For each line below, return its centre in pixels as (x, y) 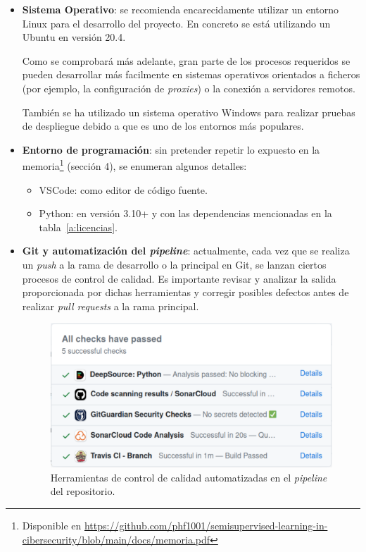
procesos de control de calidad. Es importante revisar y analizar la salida (179, 278)
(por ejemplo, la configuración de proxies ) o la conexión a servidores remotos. (189, 88)
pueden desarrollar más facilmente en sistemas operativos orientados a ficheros (191, 74)
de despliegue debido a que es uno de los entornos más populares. (163, 126)
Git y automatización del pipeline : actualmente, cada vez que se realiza (186, 251)
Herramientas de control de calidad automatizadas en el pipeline (189, 477)
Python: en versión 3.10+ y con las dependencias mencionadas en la (185, 213)
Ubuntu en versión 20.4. (74, 37)
